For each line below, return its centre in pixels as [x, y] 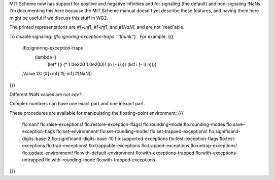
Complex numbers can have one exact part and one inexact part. [77, 104]
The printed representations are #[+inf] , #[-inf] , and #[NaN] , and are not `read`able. [97, 27]
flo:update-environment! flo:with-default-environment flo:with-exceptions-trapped [108, 153]
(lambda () [46, 57]
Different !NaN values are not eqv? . [46, 94]
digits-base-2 [36, 139]
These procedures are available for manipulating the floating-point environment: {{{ [97, 113]
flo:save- [236, 124]
